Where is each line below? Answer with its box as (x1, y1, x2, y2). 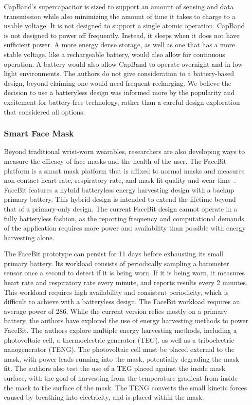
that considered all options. (4, 106, 85, 116)
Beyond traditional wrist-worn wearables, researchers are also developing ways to (4, 146, 245, 156)
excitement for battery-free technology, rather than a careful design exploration (4, 96, 240, 107)
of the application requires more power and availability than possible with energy (4, 223, 246, 233)
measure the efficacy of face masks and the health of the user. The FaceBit (4, 155, 227, 166)
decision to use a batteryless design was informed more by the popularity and (4, 87, 235, 97)
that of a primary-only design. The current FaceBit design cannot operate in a (4, 203, 237, 213)
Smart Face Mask (4, 127, 74, 139)
